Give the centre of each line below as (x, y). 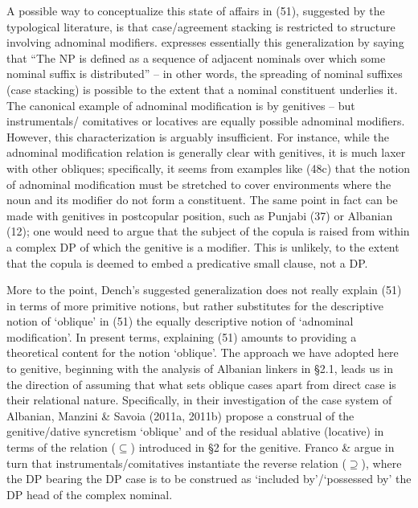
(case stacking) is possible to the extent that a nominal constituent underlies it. (202, 89)
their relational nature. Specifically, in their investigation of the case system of (199, 400)
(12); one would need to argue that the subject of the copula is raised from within (208, 231)
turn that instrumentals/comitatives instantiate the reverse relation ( (176, 463)
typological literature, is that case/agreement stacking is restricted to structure (201, 26)
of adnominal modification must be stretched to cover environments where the (199, 184)
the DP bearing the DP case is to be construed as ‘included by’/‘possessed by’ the (209, 479)
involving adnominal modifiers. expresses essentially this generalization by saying (205, 42)
